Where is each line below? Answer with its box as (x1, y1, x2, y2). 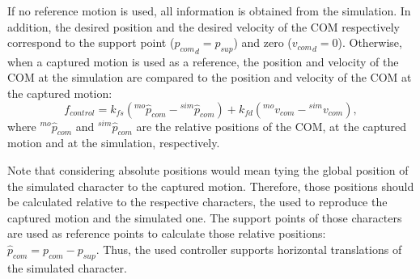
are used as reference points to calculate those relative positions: (7, 225, 326, 242)
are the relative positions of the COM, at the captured (136, 117, 407, 134)
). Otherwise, (337, 34, 402, 51)
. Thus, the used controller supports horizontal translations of (95, 240, 402, 257)
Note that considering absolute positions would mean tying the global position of (7, 161, 409, 178)
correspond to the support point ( (7, 34, 175, 51)
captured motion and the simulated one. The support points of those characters (7, 209, 402, 226)
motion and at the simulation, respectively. (7, 134, 220, 151)
